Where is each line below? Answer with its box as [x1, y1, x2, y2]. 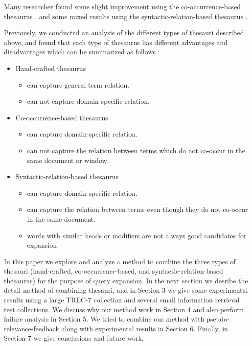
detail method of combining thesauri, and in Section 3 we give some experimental [4, 285, 248, 295]
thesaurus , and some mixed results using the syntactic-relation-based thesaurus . [4, 11, 248, 21]
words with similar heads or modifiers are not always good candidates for [27, 230, 247, 240]
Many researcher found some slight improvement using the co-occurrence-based [4, 1, 241, 11]
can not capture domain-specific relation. [27, 96, 150, 106]
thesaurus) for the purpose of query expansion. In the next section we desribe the [4, 275, 248, 285]
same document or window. [27, 155, 109, 165]
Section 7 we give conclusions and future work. [4, 333, 144, 343]
